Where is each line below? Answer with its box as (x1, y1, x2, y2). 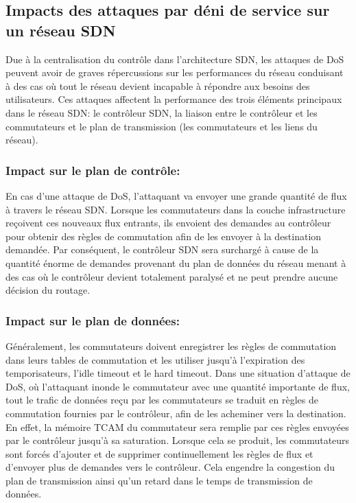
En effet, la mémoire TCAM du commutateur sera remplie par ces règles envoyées (5, 419, 349, 434)
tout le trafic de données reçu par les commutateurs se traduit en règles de (5, 393, 318, 407)
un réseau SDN (5, 19, 116, 40)
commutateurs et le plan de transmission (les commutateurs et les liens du (5, 119, 318, 133)
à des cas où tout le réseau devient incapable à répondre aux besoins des (5, 78, 310, 93)
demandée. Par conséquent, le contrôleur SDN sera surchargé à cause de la (5, 242, 319, 257)
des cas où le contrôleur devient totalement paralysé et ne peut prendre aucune (5, 269, 338, 283)
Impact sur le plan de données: (5, 312, 180, 329)
